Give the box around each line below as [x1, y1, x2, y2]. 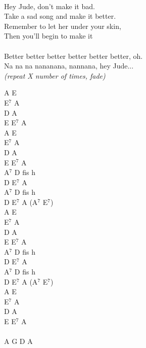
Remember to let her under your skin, [4, 20, 121, 31]
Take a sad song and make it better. [4, 11, 116, 21]
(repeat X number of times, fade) [4, 70, 106, 81]
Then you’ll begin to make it [4, 30, 93, 41]
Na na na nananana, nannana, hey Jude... [4, 60, 134, 71]
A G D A [4, 336, 33, 346]
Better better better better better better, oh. [4, 50, 143, 61]
